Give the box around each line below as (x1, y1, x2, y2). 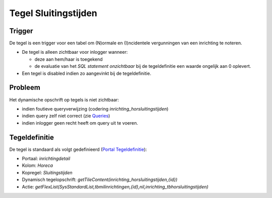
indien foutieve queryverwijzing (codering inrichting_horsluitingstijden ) (22, 106, 169, 112)
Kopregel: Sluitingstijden (22, 169, 73, 175)
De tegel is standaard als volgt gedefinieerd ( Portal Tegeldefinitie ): (9, 146, 147, 152)
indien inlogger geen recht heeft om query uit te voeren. (22, 120, 139, 126)
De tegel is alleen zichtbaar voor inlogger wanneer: (22, 49, 128, 55)
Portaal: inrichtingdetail (22, 156, 71, 161)
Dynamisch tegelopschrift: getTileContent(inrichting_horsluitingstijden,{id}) (22, 176, 178, 183)
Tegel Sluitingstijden (9, 8, 98, 19)
